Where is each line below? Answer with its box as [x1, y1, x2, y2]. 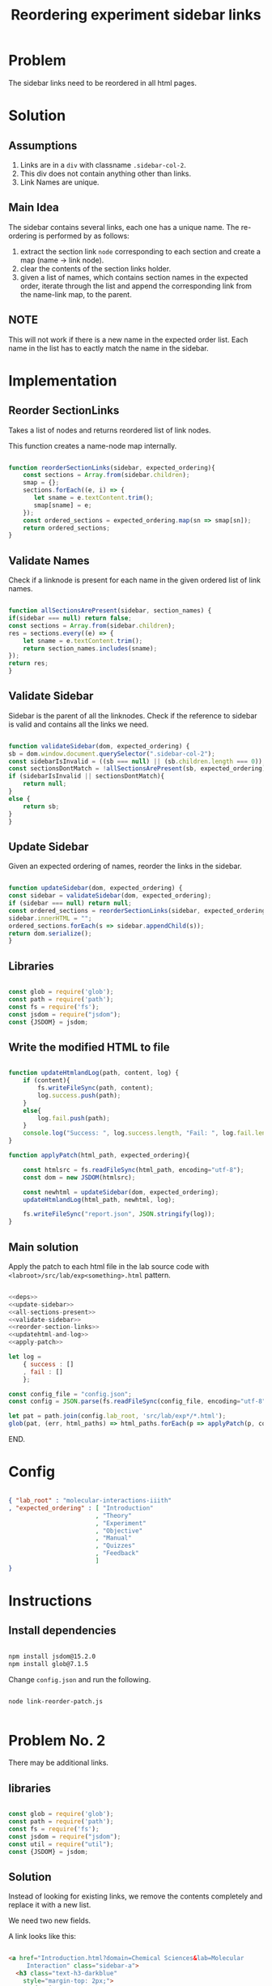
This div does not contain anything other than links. [19, 168, 192, 178]
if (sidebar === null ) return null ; [8, 899, 132, 907]
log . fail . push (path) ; [37, 1114, 111, 1123]
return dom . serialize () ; [8, 929, 92, 937]
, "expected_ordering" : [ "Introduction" [8, 1504, 154, 1512]
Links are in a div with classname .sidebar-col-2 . [19, 160, 186, 169]
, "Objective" [95, 1527, 143, 1535]
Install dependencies [8, 1624, 117, 1638]
